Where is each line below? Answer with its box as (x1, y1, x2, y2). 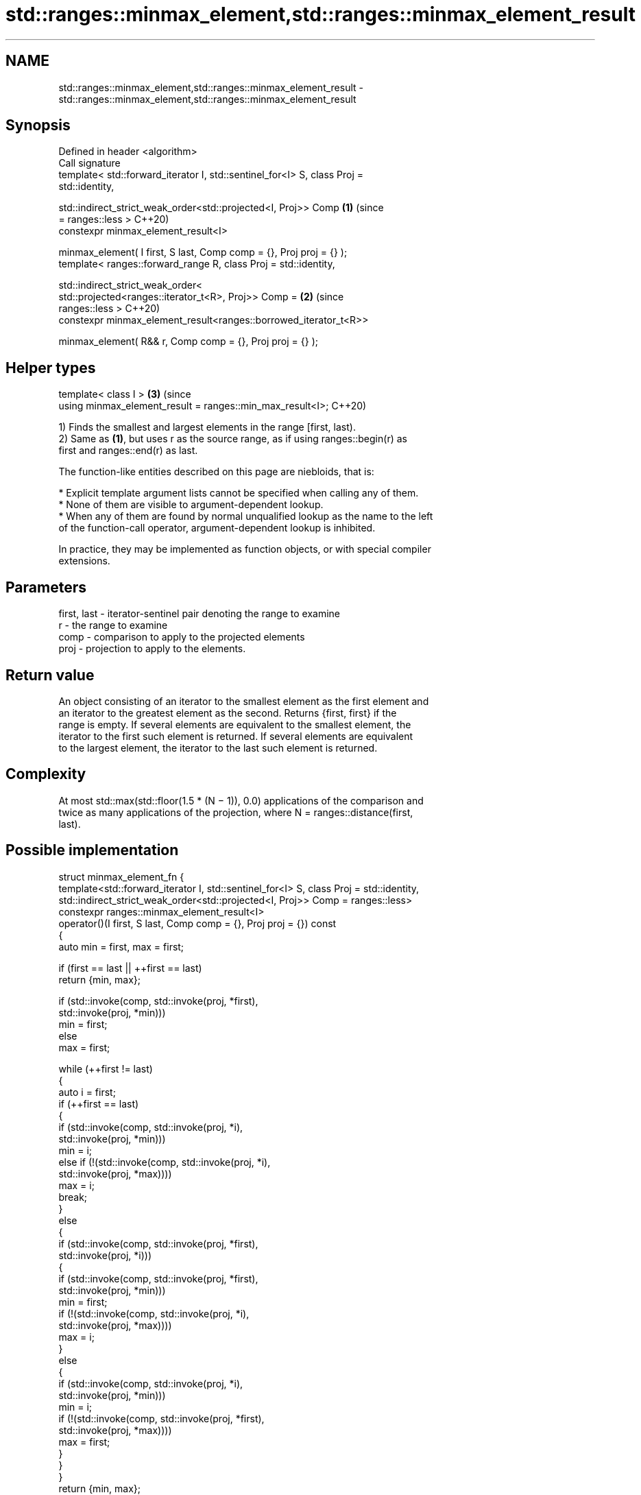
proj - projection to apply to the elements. (58, 643, 246, 655)
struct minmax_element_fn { (58, 870, 184, 883)
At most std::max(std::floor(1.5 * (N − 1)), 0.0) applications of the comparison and (58, 794, 424, 806)
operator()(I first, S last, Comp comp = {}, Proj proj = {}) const (58, 917, 337, 929)
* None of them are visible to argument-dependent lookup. (58, 499, 324, 511)
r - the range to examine (58, 619, 168, 632)
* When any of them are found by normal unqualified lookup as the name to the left (58, 510, 433, 523)
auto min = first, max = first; (58, 940, 184, 953)
